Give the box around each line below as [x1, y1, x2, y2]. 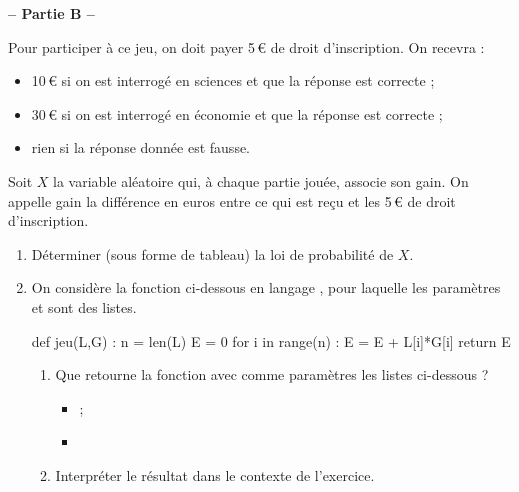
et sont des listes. [31, 296, 137, 317]
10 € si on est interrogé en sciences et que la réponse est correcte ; [31, 70, 435, 91]
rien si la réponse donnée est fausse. [31, 137, 251, 158]
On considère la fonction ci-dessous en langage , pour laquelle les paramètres [31, 277, 501, 298]
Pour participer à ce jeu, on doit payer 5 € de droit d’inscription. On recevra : [8, 36, 485, 57]
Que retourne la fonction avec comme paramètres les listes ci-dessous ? [55, 364, 489, 385]
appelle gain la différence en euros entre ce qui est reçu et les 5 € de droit [8, 190, 456, 211]
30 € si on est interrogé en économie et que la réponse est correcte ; [31, 103, 443, 124]
